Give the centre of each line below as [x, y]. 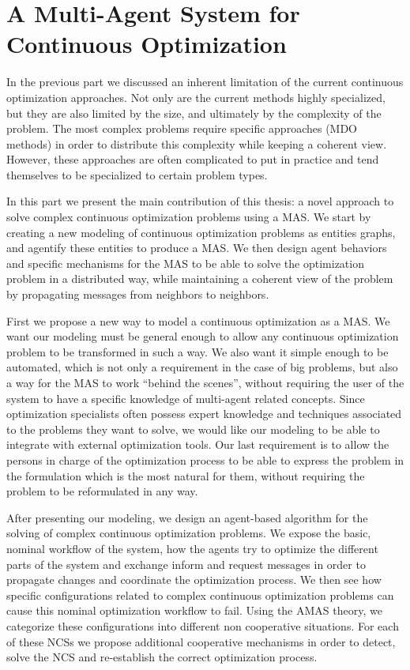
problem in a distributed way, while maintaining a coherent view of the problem [200, 279]
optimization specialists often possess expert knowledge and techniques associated [204, 414]
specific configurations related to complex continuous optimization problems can [200, 595]
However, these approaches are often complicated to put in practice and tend [193, 159]
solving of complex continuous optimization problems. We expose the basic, [189, 533]
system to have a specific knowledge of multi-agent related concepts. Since [186, 398]
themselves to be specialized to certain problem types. [137, 174]
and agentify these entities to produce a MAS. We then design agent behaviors [197, 248]
